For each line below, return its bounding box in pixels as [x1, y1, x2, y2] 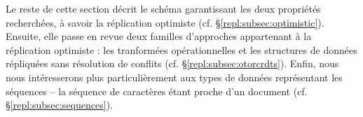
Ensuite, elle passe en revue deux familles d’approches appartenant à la [6, 29, 312, 43]
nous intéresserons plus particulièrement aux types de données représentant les [6, 69, 343, 84]
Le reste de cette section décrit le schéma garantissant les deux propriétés [6, 1, 321, 15]
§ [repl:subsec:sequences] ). [6, 97, 113, 112]
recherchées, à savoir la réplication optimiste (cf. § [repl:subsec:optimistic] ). [6, 15, 324, 29]
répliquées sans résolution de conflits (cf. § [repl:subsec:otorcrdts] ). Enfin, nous [6, 56, 339, 71]
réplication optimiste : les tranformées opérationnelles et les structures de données [6, 42, 357, 57]
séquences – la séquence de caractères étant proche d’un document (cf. [6, 83, 308, 98]
